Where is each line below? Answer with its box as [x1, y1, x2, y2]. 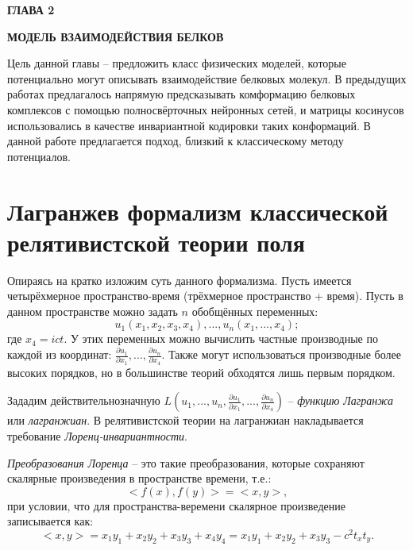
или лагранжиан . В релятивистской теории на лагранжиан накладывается [7, 412, 364, 429]
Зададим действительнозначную [7, 392, 160, 409]
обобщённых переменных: [191, 302, 318, 319]
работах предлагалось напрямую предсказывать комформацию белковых [7, 86, 356, 102]
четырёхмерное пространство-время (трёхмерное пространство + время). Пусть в [7, 287, 403, 304]
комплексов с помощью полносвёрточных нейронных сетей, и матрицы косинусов [7, 101, 404, 117]
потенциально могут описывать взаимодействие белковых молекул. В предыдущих [7, 70, 407, 87]
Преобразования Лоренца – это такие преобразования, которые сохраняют [7, 454, 365, 471]
